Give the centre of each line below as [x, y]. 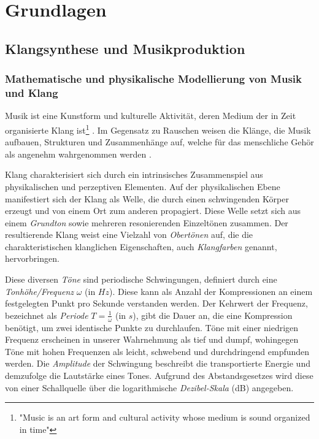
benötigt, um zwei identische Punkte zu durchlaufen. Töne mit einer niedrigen [152, 327]
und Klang [32, 93]
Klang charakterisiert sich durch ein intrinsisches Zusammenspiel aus [134, 174]
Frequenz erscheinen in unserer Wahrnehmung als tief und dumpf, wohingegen [152, 339]
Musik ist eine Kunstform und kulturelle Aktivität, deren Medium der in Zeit [151, 116]
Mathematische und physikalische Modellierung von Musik [153, 79]
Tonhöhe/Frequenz [39, 291]
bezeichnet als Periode [47, 315]
